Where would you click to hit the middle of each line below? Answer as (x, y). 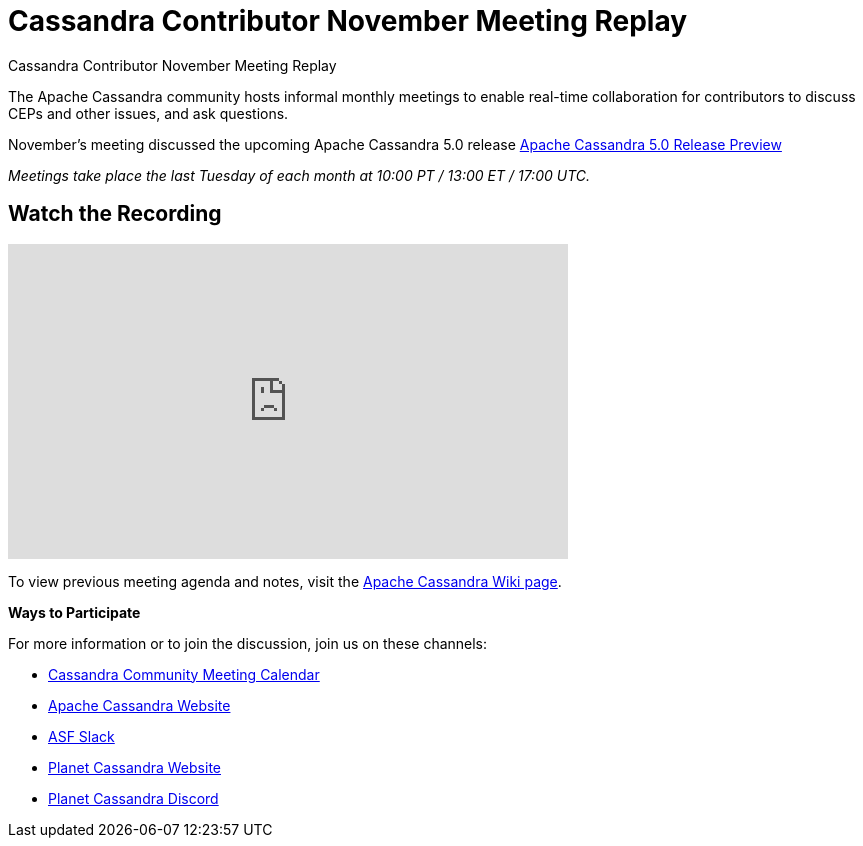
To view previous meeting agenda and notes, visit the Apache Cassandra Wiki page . (285, 581)
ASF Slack (81, 736)
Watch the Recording (115, 214)
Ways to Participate (74, 612)
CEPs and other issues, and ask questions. (148, 113)
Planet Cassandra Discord (133, 798)
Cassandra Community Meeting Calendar (184, 674)
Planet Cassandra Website (134, 767)
